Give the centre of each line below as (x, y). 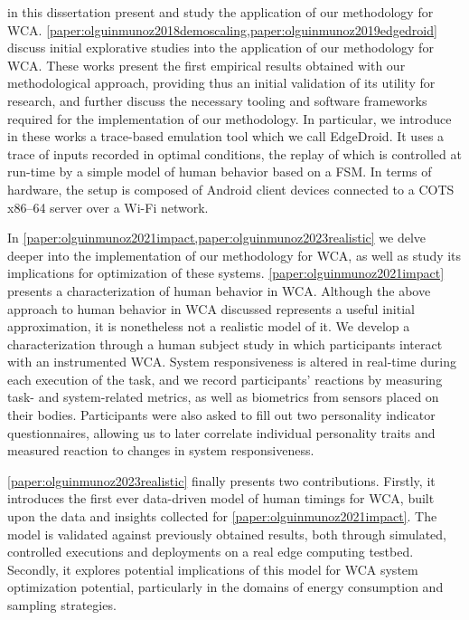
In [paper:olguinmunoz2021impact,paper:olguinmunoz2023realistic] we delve (217, 238)
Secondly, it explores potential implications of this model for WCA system (213, 569)
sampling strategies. (62, 605)
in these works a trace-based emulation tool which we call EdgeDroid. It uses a (226, 136)
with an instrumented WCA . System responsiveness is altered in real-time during (232, 362)
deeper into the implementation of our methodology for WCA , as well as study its (234, 255)
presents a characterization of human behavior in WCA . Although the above (219, 290)
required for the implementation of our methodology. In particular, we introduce (230, 118)
